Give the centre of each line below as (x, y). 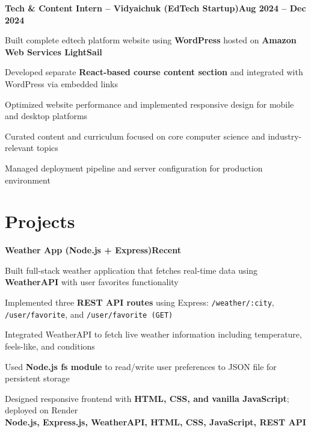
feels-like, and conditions (50, 346)
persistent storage (37, 378)
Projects (40, 221)
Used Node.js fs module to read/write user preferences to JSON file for (141, 366)
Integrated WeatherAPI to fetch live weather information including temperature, (153, 334)
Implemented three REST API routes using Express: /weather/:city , (140, 302)
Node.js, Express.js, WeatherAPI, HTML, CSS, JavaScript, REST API (155, 421)
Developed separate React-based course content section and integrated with (154, 72)
